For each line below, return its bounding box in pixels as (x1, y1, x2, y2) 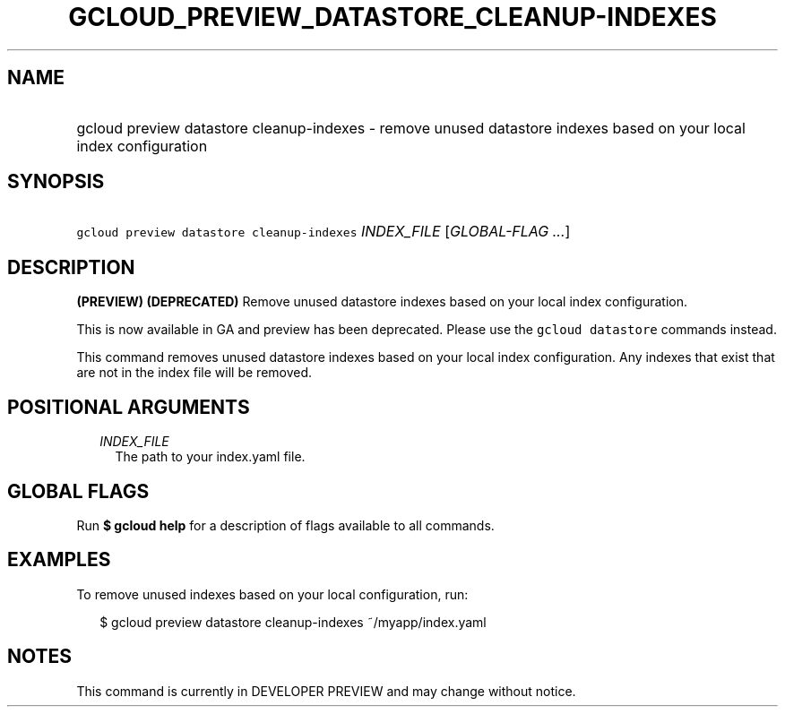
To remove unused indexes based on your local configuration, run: (76, 586, 469, 602)
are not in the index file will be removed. (76, 365, 313, 381)
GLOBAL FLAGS (7, 479, 150, 503)
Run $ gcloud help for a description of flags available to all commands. (76, 517, 495, 533)
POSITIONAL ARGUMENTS (7, 395, 250, 418)
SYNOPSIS (7, 170, 105, 194)
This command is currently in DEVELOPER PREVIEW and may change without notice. (76, 683, 576, 699)
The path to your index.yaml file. (115, 449, 306, 465)
